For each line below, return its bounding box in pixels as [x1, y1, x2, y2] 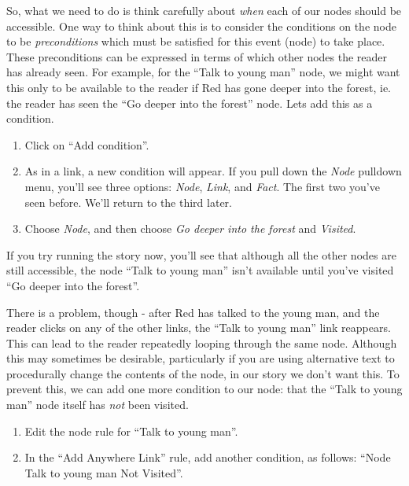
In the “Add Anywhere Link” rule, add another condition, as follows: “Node [24, 449, 391, 466]
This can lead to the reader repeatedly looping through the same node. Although [6, 334, 397, 351]
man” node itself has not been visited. [6, 396, 189, 413]
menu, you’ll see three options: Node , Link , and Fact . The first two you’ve [24, 178, 380, 194]
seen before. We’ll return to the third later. [24, 193, 232, 210]
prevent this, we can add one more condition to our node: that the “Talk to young [6, 381, 403, 397]
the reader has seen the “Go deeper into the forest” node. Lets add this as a [6, 94, 373, 111]
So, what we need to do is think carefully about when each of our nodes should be [6, 2, 402, 18]
